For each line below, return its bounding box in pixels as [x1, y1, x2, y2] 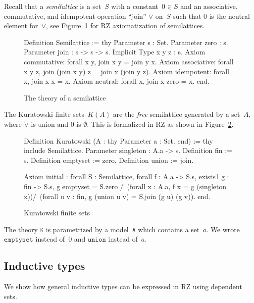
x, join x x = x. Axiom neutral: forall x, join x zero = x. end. [24, 76, 210, 86]
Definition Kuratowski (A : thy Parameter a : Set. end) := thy [24, 135, 213, 146]
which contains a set [138, 224, 200, 234]
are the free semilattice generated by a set [113, 109, 240, 119]
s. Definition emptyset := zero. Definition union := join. [24, 154, 194, 165]
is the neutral [209, 10, 250, 21]
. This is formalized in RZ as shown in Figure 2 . [87, 118, 234, 129]
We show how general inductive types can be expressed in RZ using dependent [4, 281, 242, 292]
